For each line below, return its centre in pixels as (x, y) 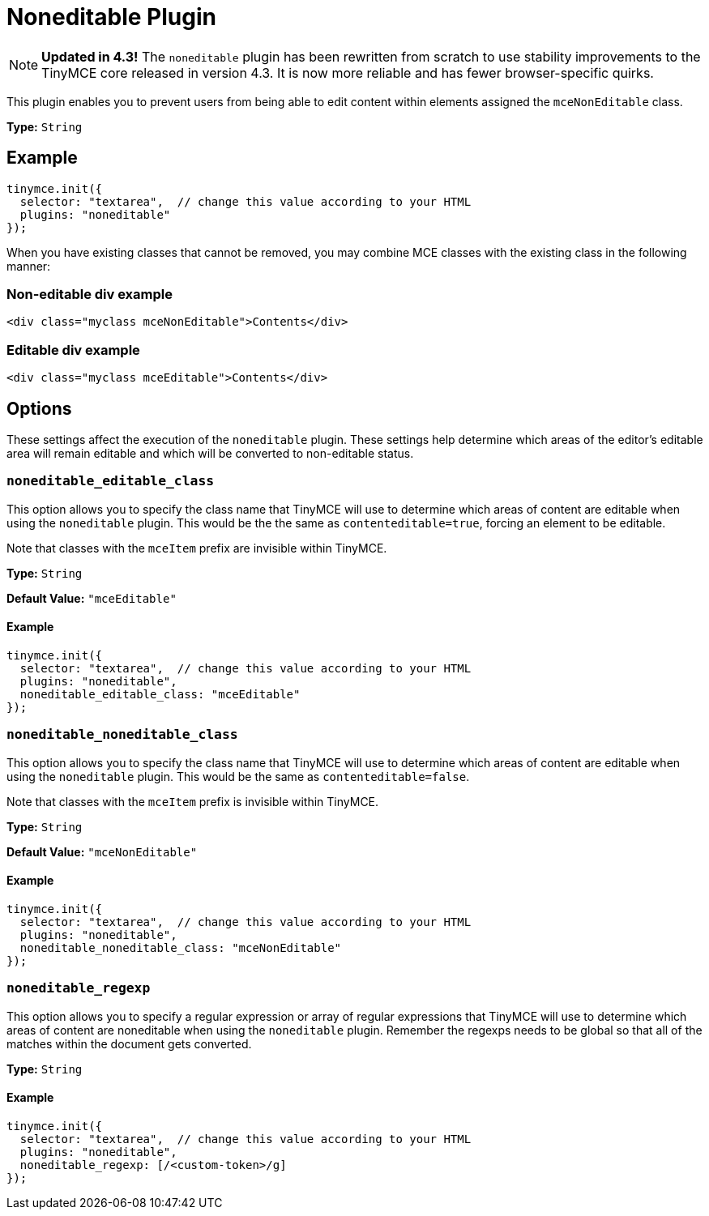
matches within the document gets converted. (129, 1043)
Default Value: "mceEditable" (92, 598)
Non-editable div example (90, 294)
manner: (29, 266)
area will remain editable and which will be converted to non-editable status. (210, 453)
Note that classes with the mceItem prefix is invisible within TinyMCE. (193, 801)
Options (39, 408)
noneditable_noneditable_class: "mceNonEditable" (181, 947)
